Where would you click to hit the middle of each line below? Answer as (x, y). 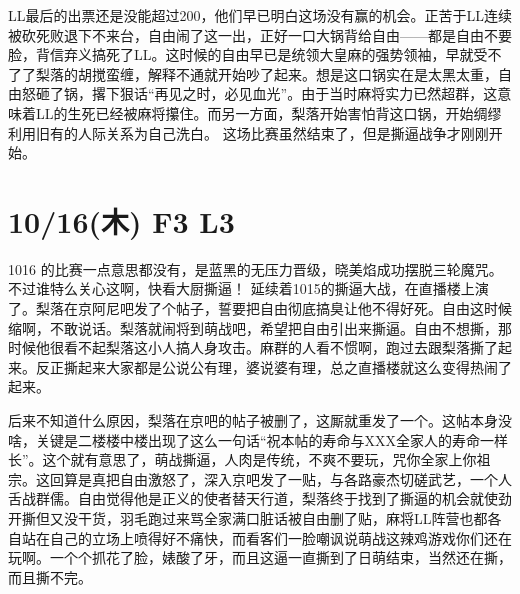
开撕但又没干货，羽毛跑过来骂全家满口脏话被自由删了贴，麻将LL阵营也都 (248, 518)
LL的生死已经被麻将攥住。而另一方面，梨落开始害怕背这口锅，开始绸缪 (268, 112)
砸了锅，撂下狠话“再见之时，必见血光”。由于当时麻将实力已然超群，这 (266, 93)
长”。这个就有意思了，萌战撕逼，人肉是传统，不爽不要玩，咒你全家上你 (242, 459)
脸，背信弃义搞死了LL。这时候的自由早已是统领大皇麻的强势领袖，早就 (241, 54)
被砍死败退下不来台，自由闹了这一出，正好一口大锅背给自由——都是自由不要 (260, 34)
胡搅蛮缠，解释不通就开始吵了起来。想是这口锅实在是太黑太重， (287, 73)
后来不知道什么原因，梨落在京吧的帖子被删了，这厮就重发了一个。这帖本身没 (260, 420)
